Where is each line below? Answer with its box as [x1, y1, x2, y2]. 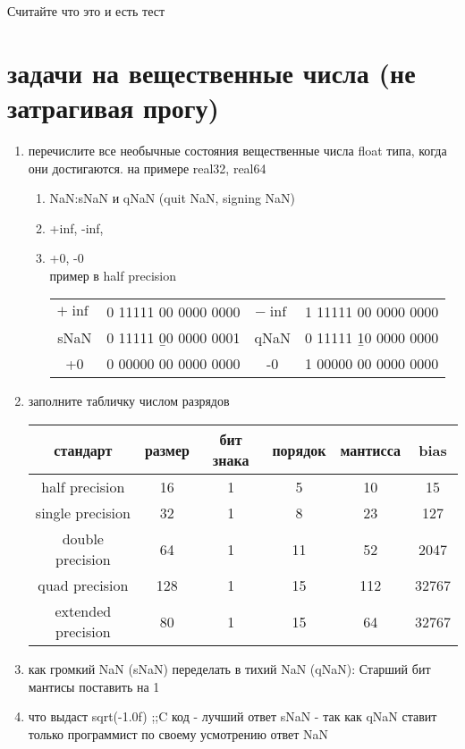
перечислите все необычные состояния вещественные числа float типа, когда [28, 140, 447, 159]
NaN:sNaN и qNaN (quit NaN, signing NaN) [49, 189, 296, 207]
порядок [272, 439, 326, 460]
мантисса [340, 439, 401, 460]
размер [144, 439, 190, 460]
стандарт [54, 439, 113, 460]
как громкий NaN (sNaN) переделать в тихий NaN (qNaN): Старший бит [28, 660, 431, 678]
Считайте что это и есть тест [7, 2, 165, 20]
